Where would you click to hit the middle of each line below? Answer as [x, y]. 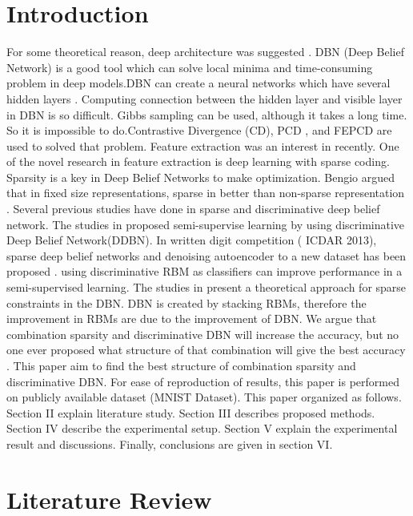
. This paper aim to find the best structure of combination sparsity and [181, 365]
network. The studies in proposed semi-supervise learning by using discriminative [206, 224]
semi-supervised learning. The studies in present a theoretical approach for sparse [206, 287]
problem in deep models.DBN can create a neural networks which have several [198, 83]
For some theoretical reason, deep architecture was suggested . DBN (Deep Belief [205, 52]
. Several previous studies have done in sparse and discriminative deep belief [193, 209]
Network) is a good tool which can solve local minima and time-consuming [190, 67]
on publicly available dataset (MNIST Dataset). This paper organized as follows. [204, 397]
